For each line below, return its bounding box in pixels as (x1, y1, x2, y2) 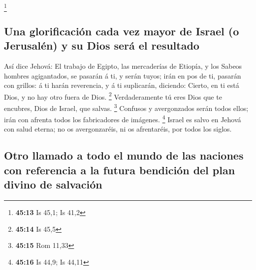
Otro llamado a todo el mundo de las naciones (4, 148, 244, 163)
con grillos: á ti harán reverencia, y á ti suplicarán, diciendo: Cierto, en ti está (4, 80, 239, 90)
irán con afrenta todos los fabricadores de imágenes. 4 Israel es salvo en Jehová (4, 113, 241, 124)
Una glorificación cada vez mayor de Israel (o (4, 23, 239, 38)
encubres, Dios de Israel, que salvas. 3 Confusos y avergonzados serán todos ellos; (4, 101, 249, 113)
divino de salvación (4, 177, 102, 192)
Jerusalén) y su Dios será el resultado (4, 38, 199, 53)
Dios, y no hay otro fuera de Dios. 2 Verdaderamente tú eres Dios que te (4, 90, 222, 102)
